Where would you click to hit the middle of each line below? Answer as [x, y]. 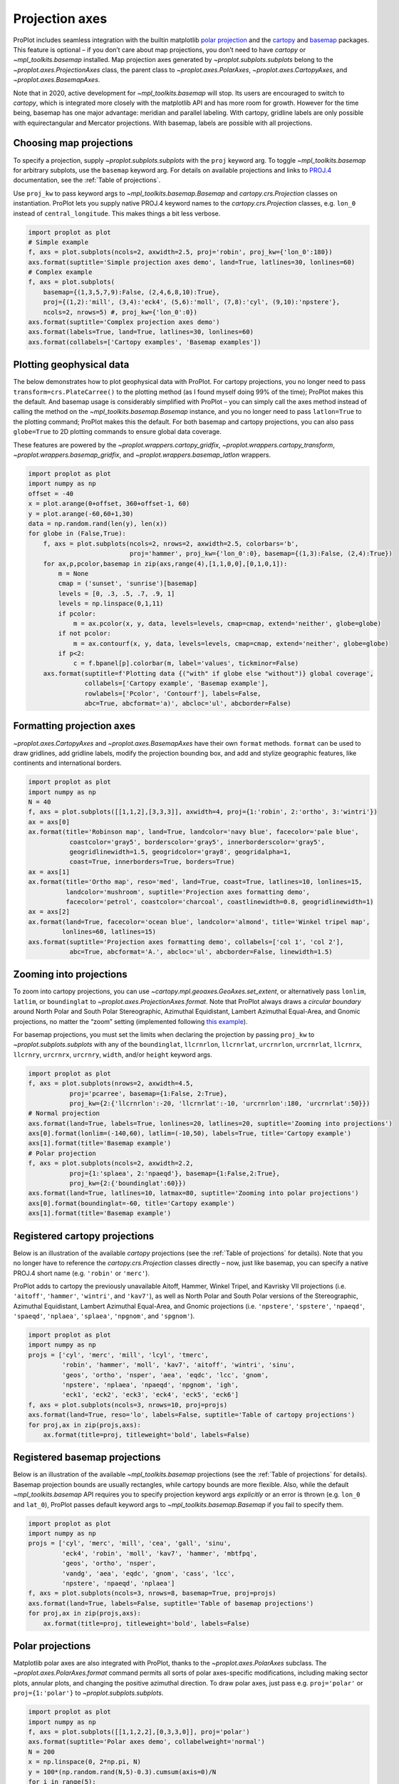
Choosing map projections [73, 143]
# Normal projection [64, 1114]
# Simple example [58, 242]
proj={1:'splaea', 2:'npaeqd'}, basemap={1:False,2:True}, [175, 1173]
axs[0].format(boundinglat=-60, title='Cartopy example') [131, 1203]
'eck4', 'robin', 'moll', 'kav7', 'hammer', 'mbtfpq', [160, 1553]
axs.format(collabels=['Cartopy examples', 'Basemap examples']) [145, 342]
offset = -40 [51, 493]
